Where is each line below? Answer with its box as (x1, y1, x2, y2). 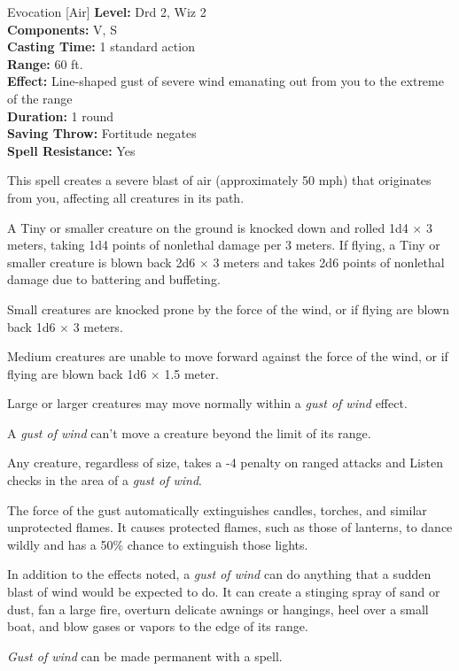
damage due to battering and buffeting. (7, 270, 221, 289)
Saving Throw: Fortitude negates (7, 124, 197, 143)
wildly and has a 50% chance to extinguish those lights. (7, 535, 308, 553)
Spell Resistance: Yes (7, 141, 136, 159)
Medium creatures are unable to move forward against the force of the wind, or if (7, 347, 448, 366)
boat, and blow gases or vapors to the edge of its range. (7, 617, 308, 636)
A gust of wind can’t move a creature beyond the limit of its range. (7, 423, 371, 442)
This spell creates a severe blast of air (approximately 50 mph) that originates (7, 171, 432, 189)
